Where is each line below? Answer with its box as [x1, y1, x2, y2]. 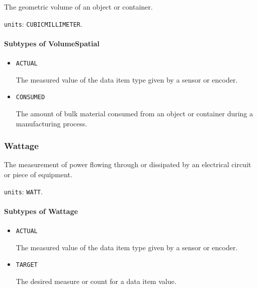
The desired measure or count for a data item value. [16, 275, 177, 286]
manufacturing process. [16, 118, 88, 128]
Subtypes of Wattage [4, 205, 78, 216]
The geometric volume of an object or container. [4, 2, 153, 12]
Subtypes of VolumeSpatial [4, 38, 100, 48]
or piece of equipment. [4, 169, 72, 179]
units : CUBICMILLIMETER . [4, 18, 82, 29]
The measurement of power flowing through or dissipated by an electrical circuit [4, 159, 251, 170]
